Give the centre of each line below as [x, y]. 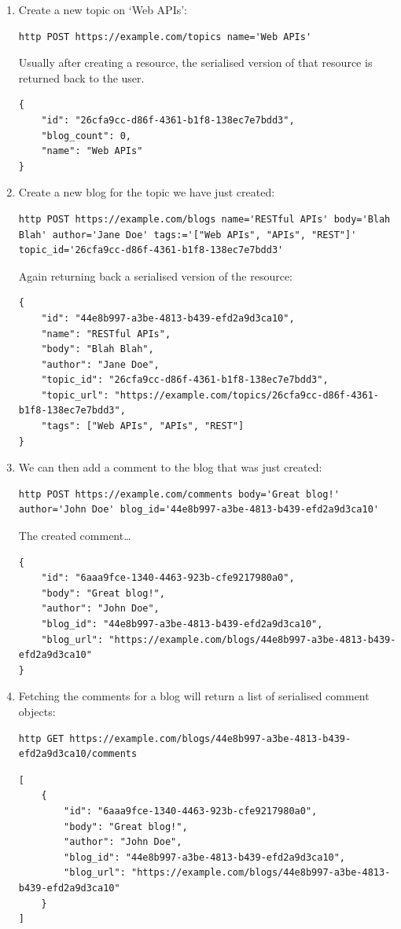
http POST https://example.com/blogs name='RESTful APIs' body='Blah [204, 219]
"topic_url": [75, 395]
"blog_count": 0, [86, 136]
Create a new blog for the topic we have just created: [147, 192]
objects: [37, 711]
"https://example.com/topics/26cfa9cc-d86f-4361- [246, 395]
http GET [41, 738]
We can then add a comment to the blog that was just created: [170, 467]
